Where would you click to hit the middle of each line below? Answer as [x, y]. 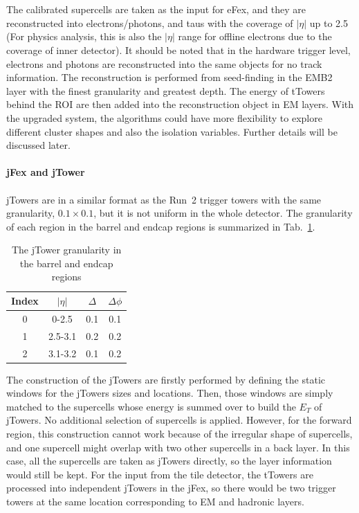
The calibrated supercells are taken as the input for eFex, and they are [156, 9]
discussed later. [38, 145]
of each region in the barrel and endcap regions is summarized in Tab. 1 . [161, 226]
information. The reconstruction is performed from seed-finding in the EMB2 [169, 77]
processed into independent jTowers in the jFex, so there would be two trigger [171, 488]
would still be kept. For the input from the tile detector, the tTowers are [160, 474]
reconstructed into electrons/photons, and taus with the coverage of [150, 22]
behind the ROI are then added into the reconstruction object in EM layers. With [180, 104]
